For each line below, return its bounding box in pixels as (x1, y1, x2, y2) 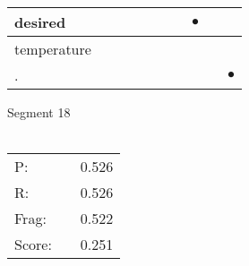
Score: (14, 234, 52, 255)
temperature (14, 39, 91, 59)
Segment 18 (7, 103, 71, 121)
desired (14, 12, 66, 32)
